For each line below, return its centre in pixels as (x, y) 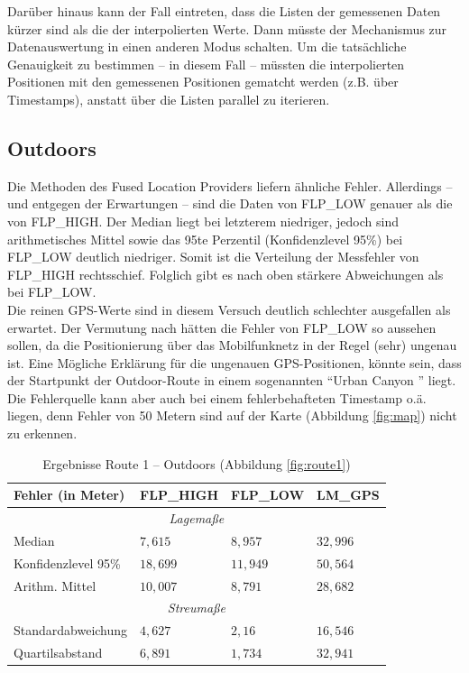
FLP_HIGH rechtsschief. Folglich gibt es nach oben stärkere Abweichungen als (225, 274)
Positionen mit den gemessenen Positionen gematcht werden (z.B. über (203, 82)
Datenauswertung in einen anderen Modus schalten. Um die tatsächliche (207, 46)
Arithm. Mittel (55, 585)
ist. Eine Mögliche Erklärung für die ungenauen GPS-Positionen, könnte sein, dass (234, 362)
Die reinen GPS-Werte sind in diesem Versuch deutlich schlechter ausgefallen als (229, 309)
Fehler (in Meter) (69, 495)
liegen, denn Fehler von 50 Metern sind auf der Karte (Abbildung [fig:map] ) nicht (232, 415)
